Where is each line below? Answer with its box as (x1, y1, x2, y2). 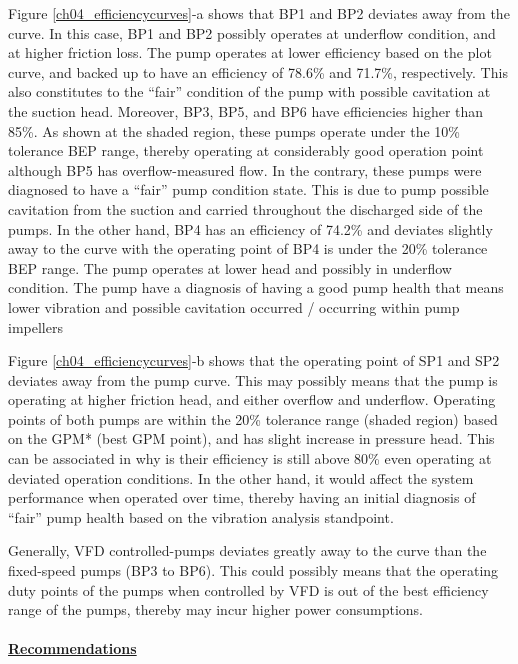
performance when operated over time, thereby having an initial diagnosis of (8, 487, 476, 508)
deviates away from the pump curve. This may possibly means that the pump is (8, 369, 498, 390)
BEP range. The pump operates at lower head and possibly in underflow (8, 257, 452, 278)
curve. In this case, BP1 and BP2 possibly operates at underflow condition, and (8, 22, 496, 43)
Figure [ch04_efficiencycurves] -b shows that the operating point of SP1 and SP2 (8, 350, 500, 371)
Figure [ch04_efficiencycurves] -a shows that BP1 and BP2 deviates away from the (8, 3, 510, 23)
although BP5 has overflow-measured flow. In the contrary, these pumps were (8, 159, 482, 180)
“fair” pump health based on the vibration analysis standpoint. (8, 506, 394, 527)
